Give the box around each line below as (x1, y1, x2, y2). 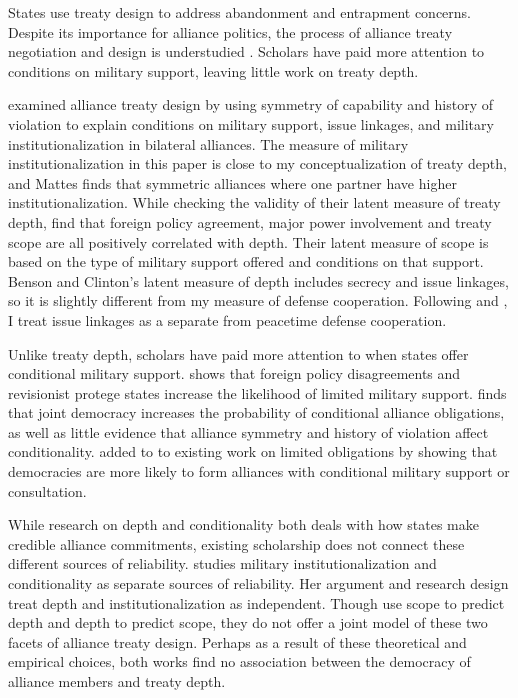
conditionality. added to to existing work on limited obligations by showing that (8, 441, 498, 462)
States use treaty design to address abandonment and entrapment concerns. (8, 2, 471, 22)
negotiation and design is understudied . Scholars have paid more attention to (8, 41, 485, 62)
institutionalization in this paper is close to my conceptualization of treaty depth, (8, 153, 507, 174)
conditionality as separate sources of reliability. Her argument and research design (8, 573, 509, 594)
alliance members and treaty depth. (8, 671, 226, 691)
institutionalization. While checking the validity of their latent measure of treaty (8, 192, 501, 213)
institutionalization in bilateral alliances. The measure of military (8, 133, 409, 154)
